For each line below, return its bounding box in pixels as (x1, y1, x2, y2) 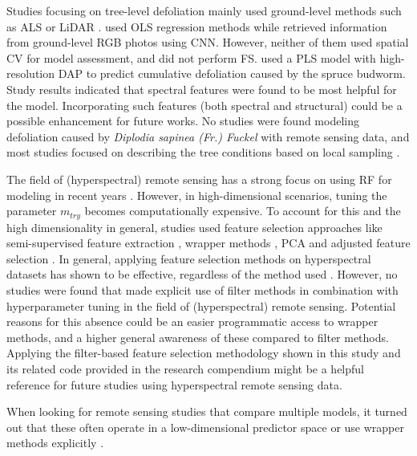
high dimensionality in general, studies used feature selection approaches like (6, 218, 383, 235)
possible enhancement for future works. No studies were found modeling (6, 112, 359, 129)
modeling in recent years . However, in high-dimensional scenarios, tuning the (6, 186, 387, 203)
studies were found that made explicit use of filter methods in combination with (6, 281, 399, 298)
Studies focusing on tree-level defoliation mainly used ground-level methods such (6, 2, 402, 18)
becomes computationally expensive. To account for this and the (84, 202, 401, 219)
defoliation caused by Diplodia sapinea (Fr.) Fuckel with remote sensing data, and (6, 128, 410, 145)
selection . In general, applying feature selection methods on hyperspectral (6, 250, 371, 267)
